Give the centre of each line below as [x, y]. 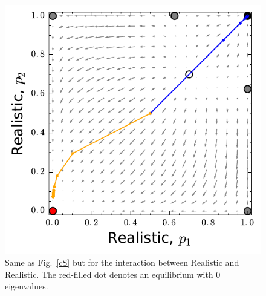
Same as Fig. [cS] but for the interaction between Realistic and [122, 262]
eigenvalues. [27, 286]
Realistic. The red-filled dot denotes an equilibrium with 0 [113, 274]
